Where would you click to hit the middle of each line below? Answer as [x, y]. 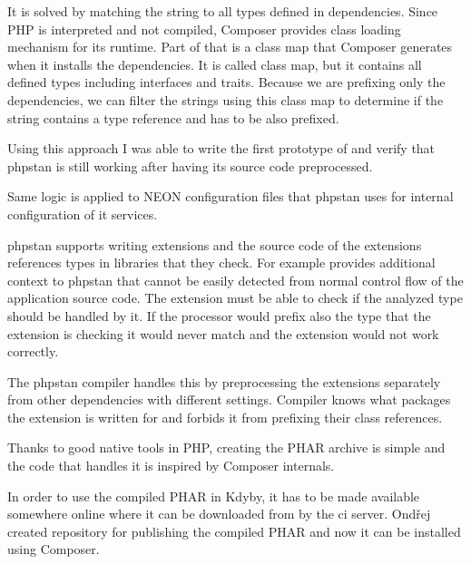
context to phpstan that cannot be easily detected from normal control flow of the [235, 280]
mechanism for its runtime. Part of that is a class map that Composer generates [230, 47]
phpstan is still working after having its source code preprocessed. [190, 165]
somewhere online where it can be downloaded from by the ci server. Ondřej [219, 514]
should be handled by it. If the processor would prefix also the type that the [219, 315]
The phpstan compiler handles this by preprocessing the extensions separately [224, 381]
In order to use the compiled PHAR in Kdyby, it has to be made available [214, 496]
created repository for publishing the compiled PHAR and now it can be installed [234, 531]
